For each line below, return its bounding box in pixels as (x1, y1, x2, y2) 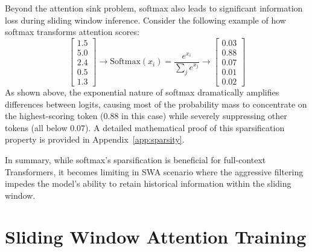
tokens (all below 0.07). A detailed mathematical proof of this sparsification (5, 121, 285, 134)
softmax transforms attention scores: (5, 25, 139, 38)
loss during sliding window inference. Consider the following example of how (5, 13, 286, 26)
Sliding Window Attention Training (5, 224, 307, 249)
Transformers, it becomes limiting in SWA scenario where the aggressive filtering (5, 165, 304, 178)
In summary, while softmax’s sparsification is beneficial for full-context (5, 153, 266, 166)
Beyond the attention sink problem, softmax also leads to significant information (5, 2, 303, 14)
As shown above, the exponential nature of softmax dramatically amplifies (5, 85, 279, 98)
